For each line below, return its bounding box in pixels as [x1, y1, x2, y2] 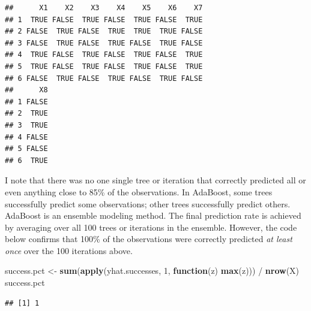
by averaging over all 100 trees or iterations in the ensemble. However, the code [5, 221, 297, 233]
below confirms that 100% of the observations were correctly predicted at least [5, 233, 292, 245]
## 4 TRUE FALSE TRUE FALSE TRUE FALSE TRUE [5, 50, 203, 59]
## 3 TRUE [5, 120, 48, 129]
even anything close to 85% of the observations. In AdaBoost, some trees [5, 185, 273, 198]
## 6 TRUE [5, 156, 48, 165]
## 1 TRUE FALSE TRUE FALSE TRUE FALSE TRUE [5, 15, 203, 24]
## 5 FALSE [5, 144, 48, 153]
